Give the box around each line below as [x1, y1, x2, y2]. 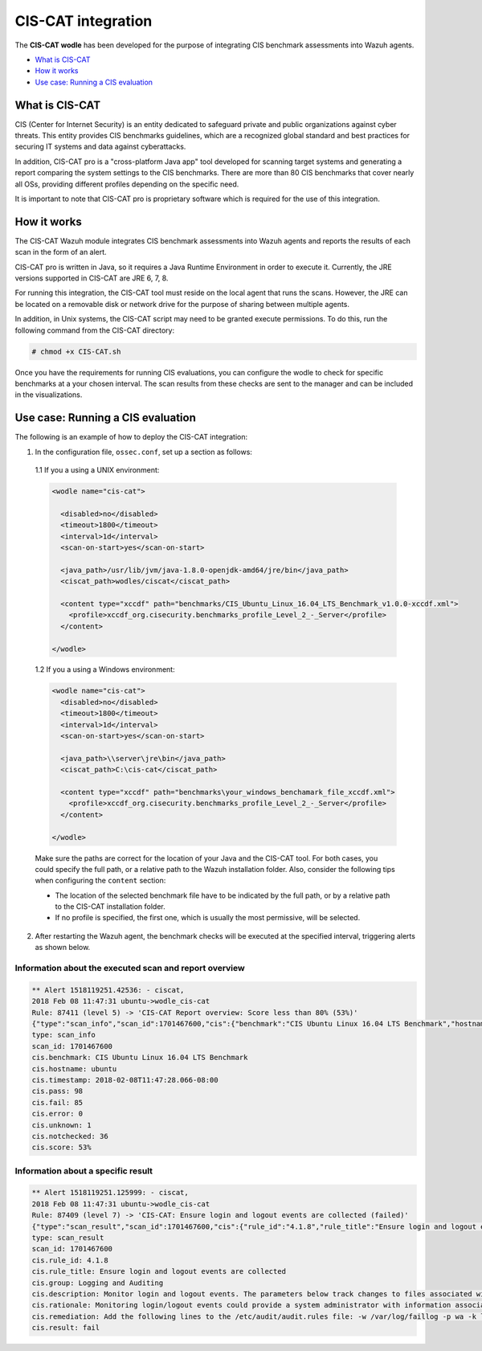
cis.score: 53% [31, 1143, 92, 1152]
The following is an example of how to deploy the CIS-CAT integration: [14, 432, 248, 442]
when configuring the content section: [35, 876, 166, 886]
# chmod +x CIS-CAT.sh [31, 346, 121, 356]
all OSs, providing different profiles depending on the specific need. [14, 179, 239, 189]
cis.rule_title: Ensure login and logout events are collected [31, 1267, 287, 1276]
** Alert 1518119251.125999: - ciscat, [31, 1188, 189, 1197]
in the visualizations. [14, 390, 83, 399]
